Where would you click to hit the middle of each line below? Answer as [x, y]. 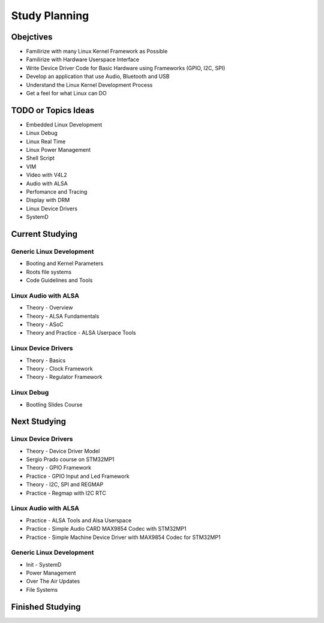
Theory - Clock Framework [59, 368]
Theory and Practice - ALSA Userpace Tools [81, 333]
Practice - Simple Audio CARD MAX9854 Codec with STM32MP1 [106, 529]
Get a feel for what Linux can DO [67, 94]
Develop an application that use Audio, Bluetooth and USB [98, 76]
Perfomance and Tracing [57, 192]
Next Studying [38, 422]
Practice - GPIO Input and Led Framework [78, 476]
